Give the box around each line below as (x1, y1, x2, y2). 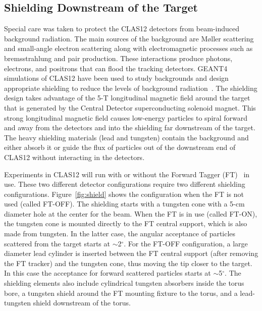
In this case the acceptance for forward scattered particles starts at (4, 268, 211, 278)
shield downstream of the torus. (33, 297, 131, 308)
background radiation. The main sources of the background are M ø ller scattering (4, 33, 254, 43)
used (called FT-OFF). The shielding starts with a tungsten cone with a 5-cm (4, 198, 245, 209)
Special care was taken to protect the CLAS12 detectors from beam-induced (4, 23, 239, 34)
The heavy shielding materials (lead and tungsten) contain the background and (4, 132, 249, 142)
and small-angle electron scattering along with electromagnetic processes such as (4, 43, 253, 54)
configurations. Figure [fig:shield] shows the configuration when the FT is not (4, 188, 244, 199)
